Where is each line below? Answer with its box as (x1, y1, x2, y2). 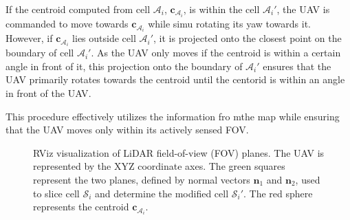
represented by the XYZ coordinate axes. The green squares (33, 159, 285, 173)
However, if (6, 31, 53, 45)
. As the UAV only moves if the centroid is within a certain (91, 45, 341, 60)
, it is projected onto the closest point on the (153, 31, 342, 45)
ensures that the (263, 58, 331, 73)
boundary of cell (6, 45, 74, 60)
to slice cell (33, 186, 80, 200)
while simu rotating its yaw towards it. (148, 16, 311, 31)
